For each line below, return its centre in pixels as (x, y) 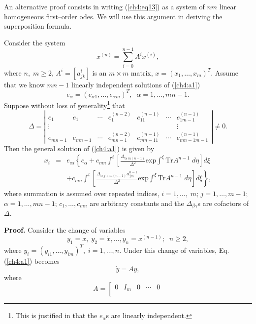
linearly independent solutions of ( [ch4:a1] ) (136, 84)
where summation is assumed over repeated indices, (82, 193)
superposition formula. (38, 26)
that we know (24, 84)
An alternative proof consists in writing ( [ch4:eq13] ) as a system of (104, 6)
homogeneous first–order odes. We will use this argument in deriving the (113, 16)
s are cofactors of (223, 203)
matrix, (142, 72)
